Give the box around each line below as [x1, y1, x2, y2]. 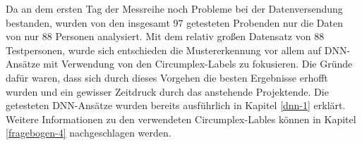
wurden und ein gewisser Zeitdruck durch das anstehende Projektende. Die [6, 84, 329, 99]
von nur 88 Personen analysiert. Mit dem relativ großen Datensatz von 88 [6, 29, 325, 44]
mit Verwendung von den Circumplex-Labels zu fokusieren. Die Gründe [43, 56, 353, 71]
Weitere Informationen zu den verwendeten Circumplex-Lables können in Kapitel [6, 111, 356, 126]
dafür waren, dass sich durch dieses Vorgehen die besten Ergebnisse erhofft [6, 70, 328, 84]
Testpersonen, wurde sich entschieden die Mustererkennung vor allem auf [6, 42, 322, 57]
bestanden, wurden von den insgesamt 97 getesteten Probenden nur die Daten [6, 15, 343, 30]
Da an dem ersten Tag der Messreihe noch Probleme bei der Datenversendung [6, 1, 343, 15]
